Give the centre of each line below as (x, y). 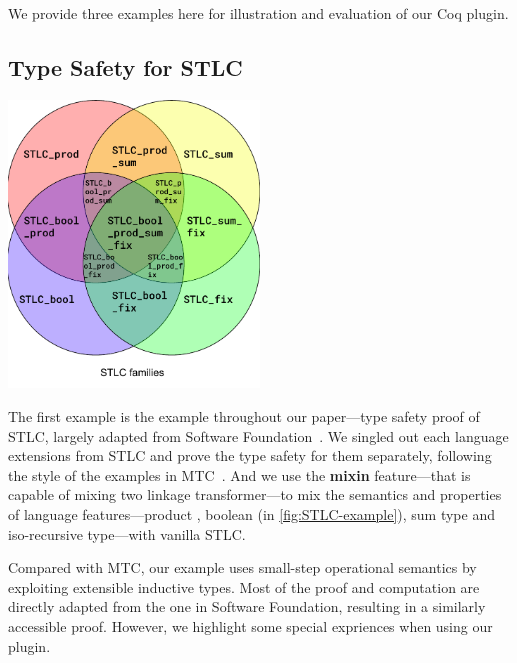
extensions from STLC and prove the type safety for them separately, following (250, 455)
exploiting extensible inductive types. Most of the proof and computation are (244, 586)
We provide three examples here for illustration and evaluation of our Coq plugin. (258, 13)
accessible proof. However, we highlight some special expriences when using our (250, 625)
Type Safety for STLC (125, 66)
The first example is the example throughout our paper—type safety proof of (244, 416)
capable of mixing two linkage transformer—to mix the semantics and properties (255, 494)
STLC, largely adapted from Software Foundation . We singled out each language (258, 435)
